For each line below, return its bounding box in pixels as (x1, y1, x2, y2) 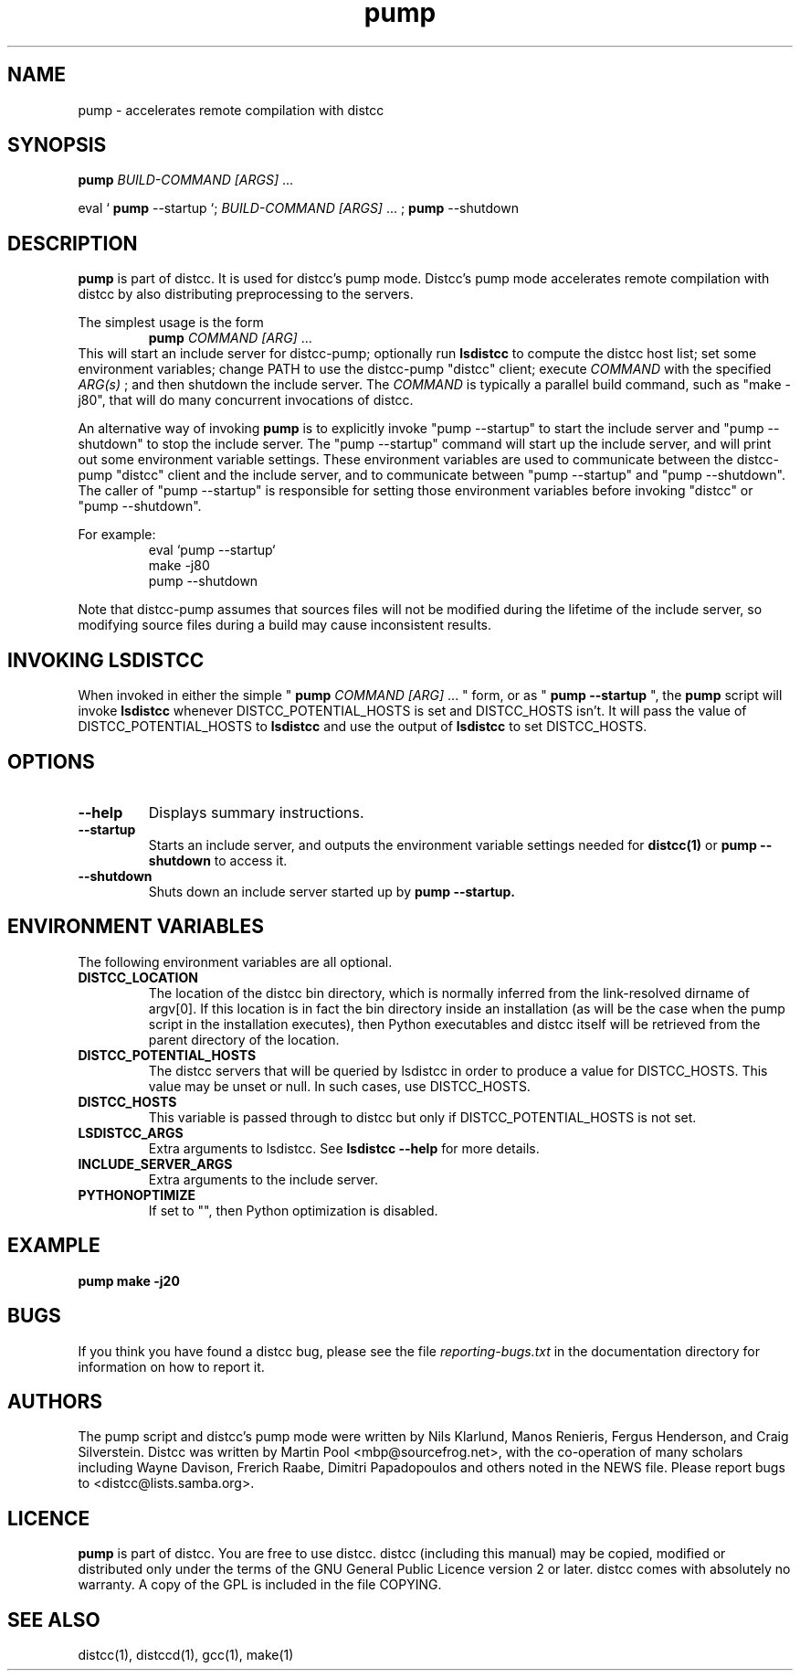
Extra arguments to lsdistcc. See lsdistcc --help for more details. (148, 1140, 540, 1156)
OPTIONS (7, 749, 95, 773)
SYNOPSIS (7, 133, 107, 157)
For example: (78, 526, 156, 543)
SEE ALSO (7, 1608, 100, 1631)
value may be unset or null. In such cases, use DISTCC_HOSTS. (148, 1078, 531, 1094)
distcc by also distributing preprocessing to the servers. (78, 286, 414, 303)
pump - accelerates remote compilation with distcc (78, 101, 384, 118)
